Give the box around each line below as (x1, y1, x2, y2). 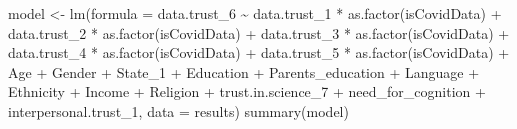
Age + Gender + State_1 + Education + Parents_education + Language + (8, 61, 480, 82)
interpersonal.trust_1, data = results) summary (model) (8, 100, 349, 121)
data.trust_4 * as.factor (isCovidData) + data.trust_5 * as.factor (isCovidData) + (8, 42, 510, 63)
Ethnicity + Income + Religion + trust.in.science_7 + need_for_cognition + (8, 81, 486, 102)
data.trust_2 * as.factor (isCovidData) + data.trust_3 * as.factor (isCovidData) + (8, 22, 510, 43)
